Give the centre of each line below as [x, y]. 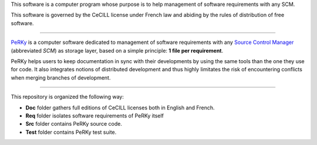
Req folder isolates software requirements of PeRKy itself [95, 115]
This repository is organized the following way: [68, 97]
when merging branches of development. [61, 77]
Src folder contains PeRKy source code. [74, 124]
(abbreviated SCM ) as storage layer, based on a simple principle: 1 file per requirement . [117, 50]
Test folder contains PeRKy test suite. [71, 132]
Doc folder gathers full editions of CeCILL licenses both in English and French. [120, 108]
